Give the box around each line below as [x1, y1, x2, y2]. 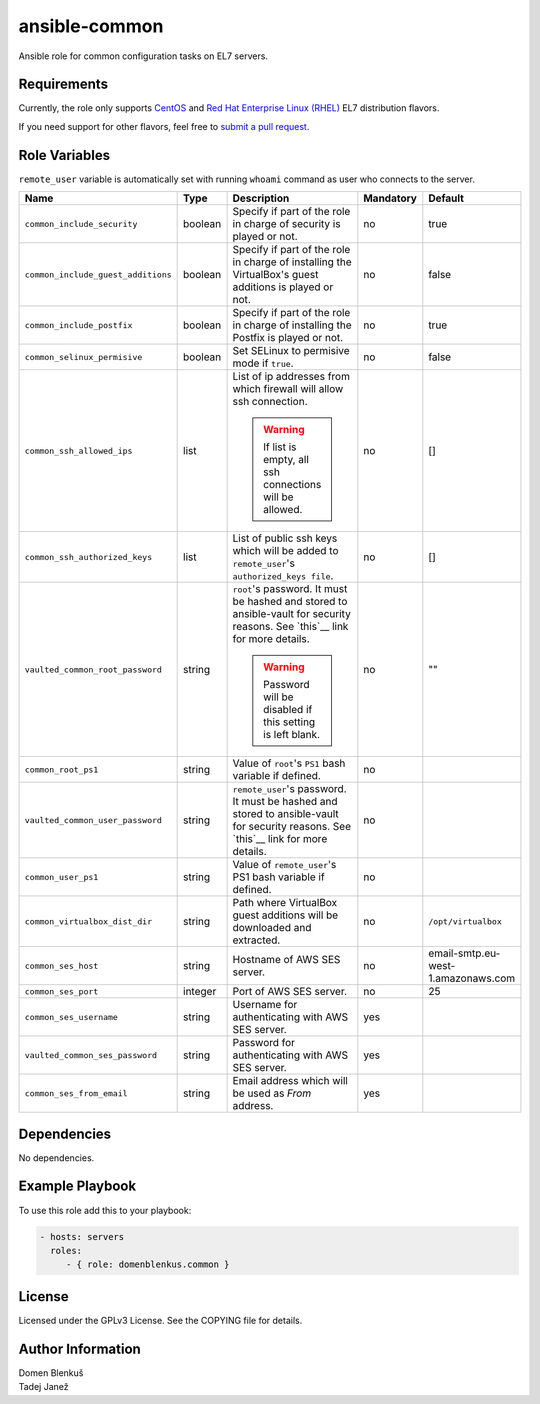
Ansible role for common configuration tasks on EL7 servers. [18, 50, 269, 62]
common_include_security [24, 218, 138, 229]
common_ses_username [24, 1011, 119, 1022]
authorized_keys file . [232, 569, 334, 583]
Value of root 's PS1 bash [232, 756, 346, 770]
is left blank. [263, 728, 320, 742]
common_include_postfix [24, 320, 133, 330]
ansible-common [18, 15, 164, 37]
